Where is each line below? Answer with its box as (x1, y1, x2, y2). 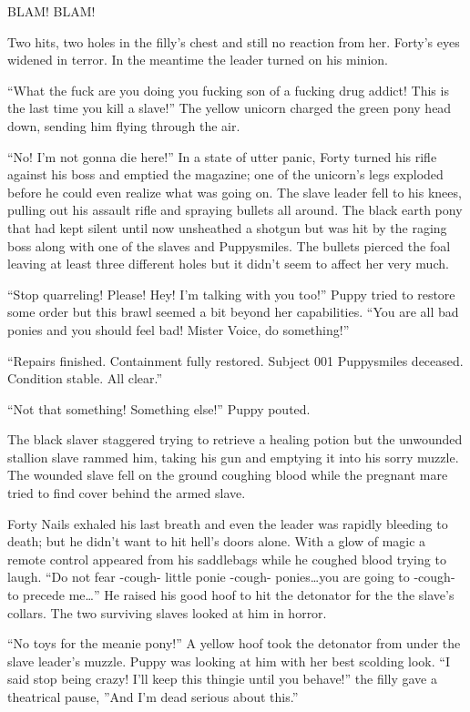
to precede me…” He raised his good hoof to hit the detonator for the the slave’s (7, 585, 455, 605)
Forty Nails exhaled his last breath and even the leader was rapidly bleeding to (7, 514, 448, 533)
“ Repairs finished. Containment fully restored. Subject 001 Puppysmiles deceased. (7, 351, 464, 370)
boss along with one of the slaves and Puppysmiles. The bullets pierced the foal (7, 236, 451, 255)
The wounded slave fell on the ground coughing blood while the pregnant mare (7, 465, 448, 484)
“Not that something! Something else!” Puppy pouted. (7, 399, 311, 418)
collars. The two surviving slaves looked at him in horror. (7, 603, 327, 622)
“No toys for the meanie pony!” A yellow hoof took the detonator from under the (7, 634, 461, 653)
